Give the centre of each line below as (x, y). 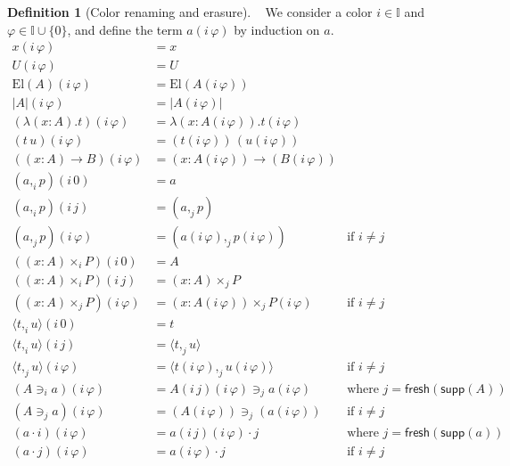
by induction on (277, 29)
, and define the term (125, 29)
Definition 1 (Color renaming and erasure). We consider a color (190, 12)
